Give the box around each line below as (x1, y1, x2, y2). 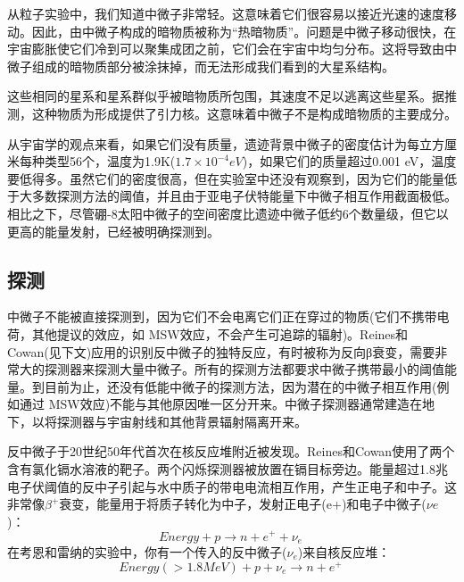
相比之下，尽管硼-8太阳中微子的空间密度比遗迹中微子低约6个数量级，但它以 (7, 204, 449, 222)
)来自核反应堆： (297, 542, 391, 561)
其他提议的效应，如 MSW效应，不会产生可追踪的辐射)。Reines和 (31, 324, 409, 343)
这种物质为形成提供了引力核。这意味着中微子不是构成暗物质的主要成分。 (31, 104, 457, 122)
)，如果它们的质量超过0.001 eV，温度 (242, 152, 457, 170)
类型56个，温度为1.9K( (44, 152, 176, 170)
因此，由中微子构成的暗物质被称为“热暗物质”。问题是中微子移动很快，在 (31, 21, 457, 40)
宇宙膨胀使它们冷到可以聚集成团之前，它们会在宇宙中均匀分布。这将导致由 (7, 39, 444, 58)
